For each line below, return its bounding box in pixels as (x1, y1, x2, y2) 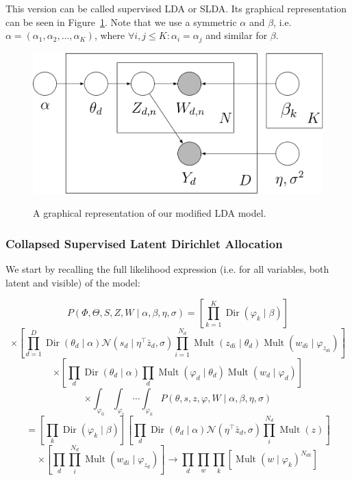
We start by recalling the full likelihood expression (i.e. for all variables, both (5, 262, 329, 276)
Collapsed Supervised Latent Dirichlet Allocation (5, 235, 283, 252)
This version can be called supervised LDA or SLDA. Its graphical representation (5, 1, 347, 15)
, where (94, 28, 125, 42)
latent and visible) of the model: (5, 275, 140, 289)
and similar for (205, 28, 268, 42)
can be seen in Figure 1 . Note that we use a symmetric (5, 14, 237, 29)
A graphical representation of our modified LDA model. (33, 206, 266, 220)
